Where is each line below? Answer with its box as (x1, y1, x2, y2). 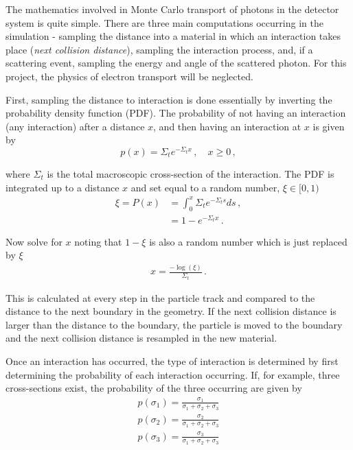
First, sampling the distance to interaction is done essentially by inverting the (5, 92, 332, 106)
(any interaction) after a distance (5, 119, 145, 133)
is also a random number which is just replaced (149, 234, 348, 248)
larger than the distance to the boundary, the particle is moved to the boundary (5, 317, 343, 331)
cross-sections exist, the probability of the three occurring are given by (5, 381, 302, 395)
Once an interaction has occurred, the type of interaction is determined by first (5, 354, 339, 368)
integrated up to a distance (5, 180, 119, 194)
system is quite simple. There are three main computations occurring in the (5, 15, 323, 29)
